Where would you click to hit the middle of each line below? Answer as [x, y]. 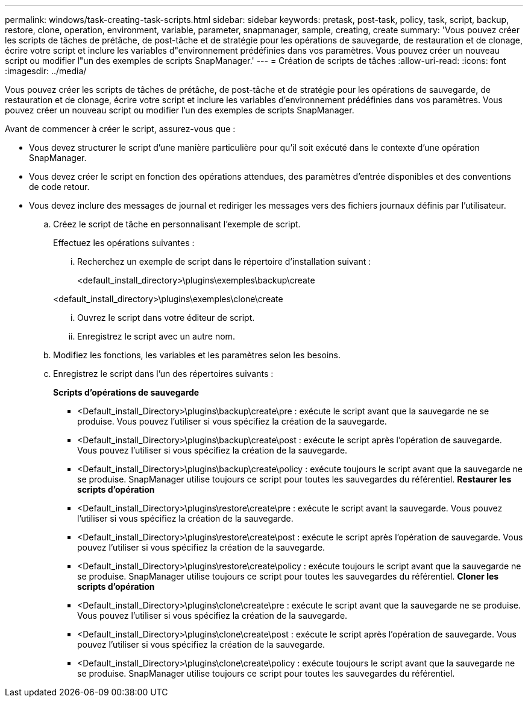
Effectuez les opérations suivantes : [124, 243]
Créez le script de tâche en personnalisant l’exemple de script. [177, 224]
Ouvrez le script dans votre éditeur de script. [166, 318]
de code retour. [59, 187]
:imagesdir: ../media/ [46, 71]
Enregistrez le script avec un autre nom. [156, 336]
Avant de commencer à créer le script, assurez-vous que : [120, 129]
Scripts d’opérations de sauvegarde [126, 392]
